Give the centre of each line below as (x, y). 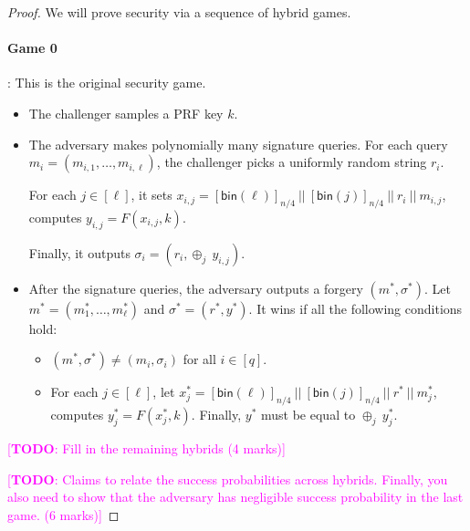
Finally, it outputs (79, 252)
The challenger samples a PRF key (126, 113)
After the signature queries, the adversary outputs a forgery (196, 288)
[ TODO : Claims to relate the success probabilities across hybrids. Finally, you (228, 479)
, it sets (151, 195)
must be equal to (308, 415)
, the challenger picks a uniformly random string (292, 162)
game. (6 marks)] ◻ (63, 514)
